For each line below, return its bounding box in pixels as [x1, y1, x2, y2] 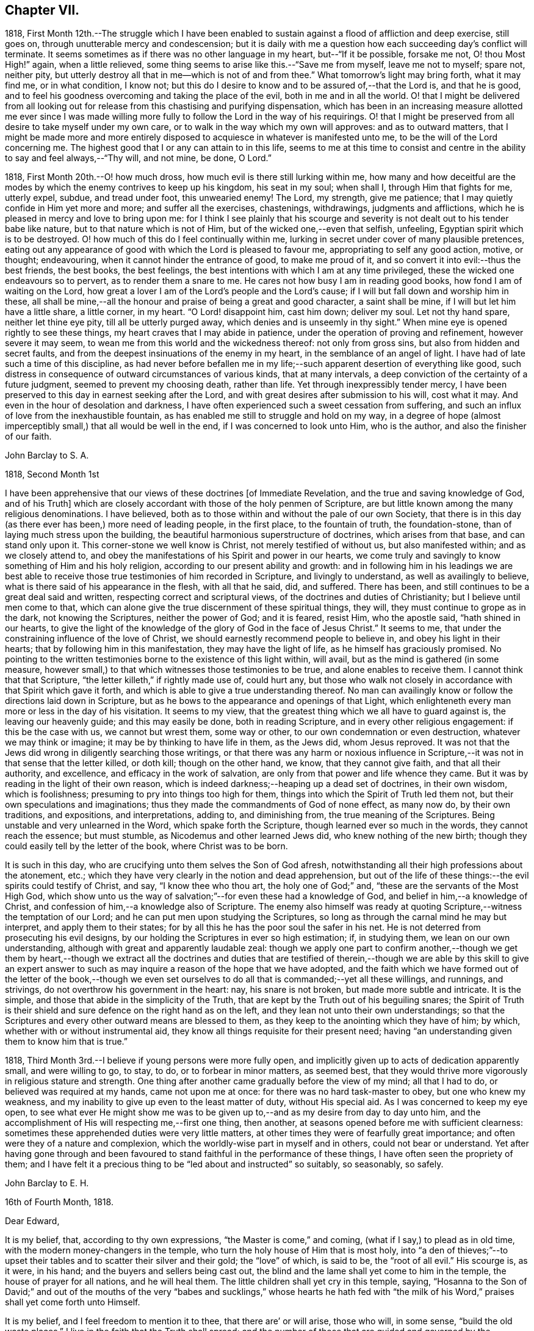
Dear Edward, [5, 1216, 60, 1227]
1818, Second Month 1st [5, 469, 99, 480]
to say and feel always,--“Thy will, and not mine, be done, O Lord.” [5, 153, 272, 164]
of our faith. [5, 431, 52, 442]
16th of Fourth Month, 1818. [5, 1197, 114, 1208]
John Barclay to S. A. [5, 450, 89, 461]
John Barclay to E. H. [5, 1178, 89, 1189]
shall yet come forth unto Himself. [5, 1297, 140, 1308]
